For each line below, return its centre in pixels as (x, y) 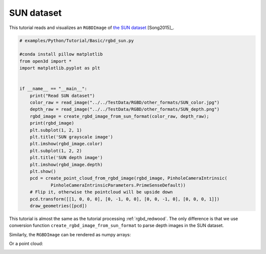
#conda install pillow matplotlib (61, 54)
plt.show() (43, 171)
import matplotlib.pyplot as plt (60, 68)
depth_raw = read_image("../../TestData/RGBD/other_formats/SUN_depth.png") (125, 109)
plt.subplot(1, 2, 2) (56, 151)
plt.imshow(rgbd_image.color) (66, 144)
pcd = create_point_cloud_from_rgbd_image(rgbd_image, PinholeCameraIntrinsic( (129, 178)
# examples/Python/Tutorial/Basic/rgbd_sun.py (77, 40)
